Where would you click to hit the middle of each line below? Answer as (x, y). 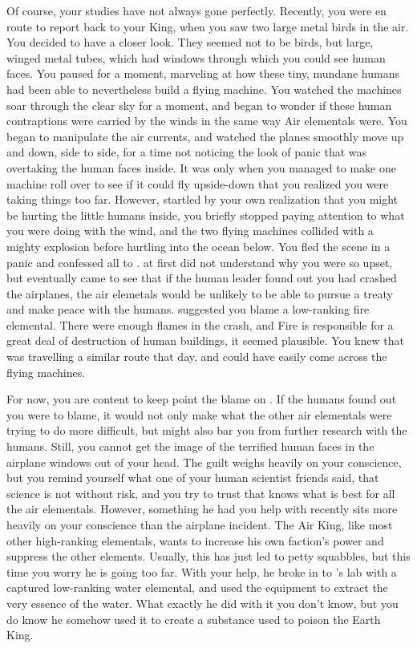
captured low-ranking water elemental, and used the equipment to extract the (197, 587)
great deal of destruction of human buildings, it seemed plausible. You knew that (205, 340)
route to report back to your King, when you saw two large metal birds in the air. (208, 26)
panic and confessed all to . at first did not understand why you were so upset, (200, 262)
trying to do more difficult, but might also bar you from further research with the (207, 430)
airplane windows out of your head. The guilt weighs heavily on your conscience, (204, 462)
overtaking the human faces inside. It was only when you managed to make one (201, 167)
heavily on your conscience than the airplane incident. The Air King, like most (200, 524)
